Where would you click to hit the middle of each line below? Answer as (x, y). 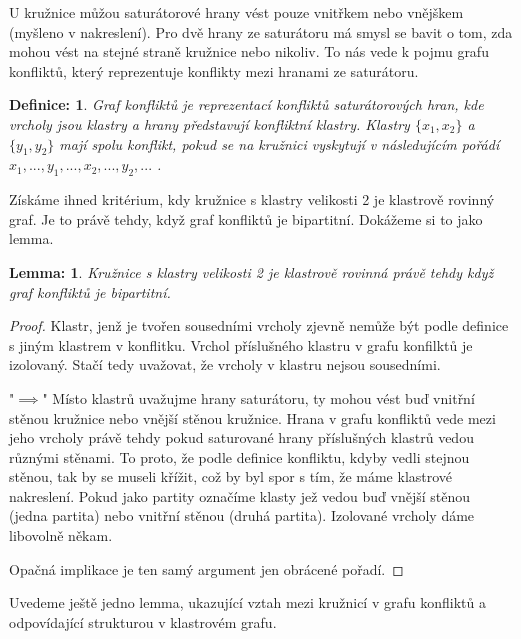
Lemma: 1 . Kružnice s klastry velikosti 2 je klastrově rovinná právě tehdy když (251, 271)
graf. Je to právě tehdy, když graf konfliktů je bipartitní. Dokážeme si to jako (246, 218)
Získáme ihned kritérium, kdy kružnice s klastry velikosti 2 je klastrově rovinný (252, 199)
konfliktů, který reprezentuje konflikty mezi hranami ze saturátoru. (214, 70)
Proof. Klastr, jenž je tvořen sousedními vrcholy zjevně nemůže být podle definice (259, 325)
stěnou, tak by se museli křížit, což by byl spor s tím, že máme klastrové (231, 476)
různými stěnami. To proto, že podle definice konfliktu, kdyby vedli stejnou (239, 456)
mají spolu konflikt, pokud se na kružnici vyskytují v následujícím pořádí (279, 143)
